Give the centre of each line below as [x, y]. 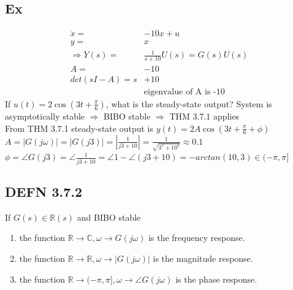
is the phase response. [216, 279]
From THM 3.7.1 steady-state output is [79, 128]
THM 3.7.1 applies [204, 116]
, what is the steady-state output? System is [189, 103]
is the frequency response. [197, 238]
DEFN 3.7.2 [44, 191]
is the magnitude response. [203, 258]
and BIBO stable [109, 217]
